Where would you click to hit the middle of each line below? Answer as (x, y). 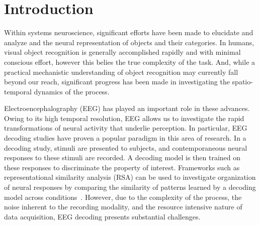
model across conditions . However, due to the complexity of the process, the (123, 197)
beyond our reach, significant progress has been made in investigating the (117, 82)
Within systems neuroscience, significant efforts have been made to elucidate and (129, 32)
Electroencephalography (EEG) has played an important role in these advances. (127, 108)
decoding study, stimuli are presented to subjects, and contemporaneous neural (126, 147)
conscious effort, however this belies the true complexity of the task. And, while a (130, 62)
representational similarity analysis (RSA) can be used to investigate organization (130, 177)
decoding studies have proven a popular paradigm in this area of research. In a (125, 138)
